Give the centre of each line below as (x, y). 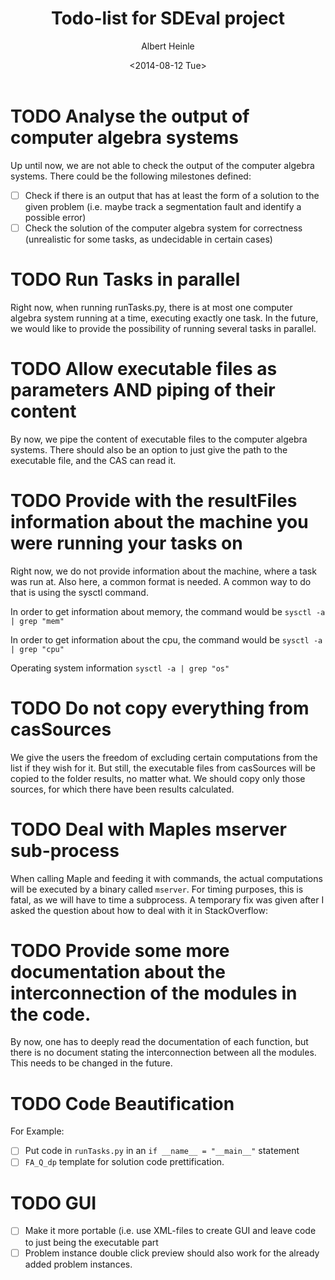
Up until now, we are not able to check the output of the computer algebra (162, 165)
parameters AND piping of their (143, 389)
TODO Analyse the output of (130, 116)
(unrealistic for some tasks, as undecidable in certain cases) (148, 239)
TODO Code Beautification (122, 1103)
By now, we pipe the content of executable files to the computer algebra (159, 439)
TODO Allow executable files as (144, 368)
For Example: (37, 1131)
